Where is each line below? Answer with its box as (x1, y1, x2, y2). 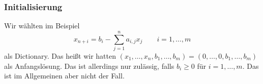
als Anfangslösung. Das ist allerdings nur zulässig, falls (4, 60, 174, 71)
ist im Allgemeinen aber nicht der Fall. (4, 70, 125, 81)
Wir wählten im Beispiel (4, 20, 80, 31)
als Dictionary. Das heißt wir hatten (4, 50, 116, 61)
